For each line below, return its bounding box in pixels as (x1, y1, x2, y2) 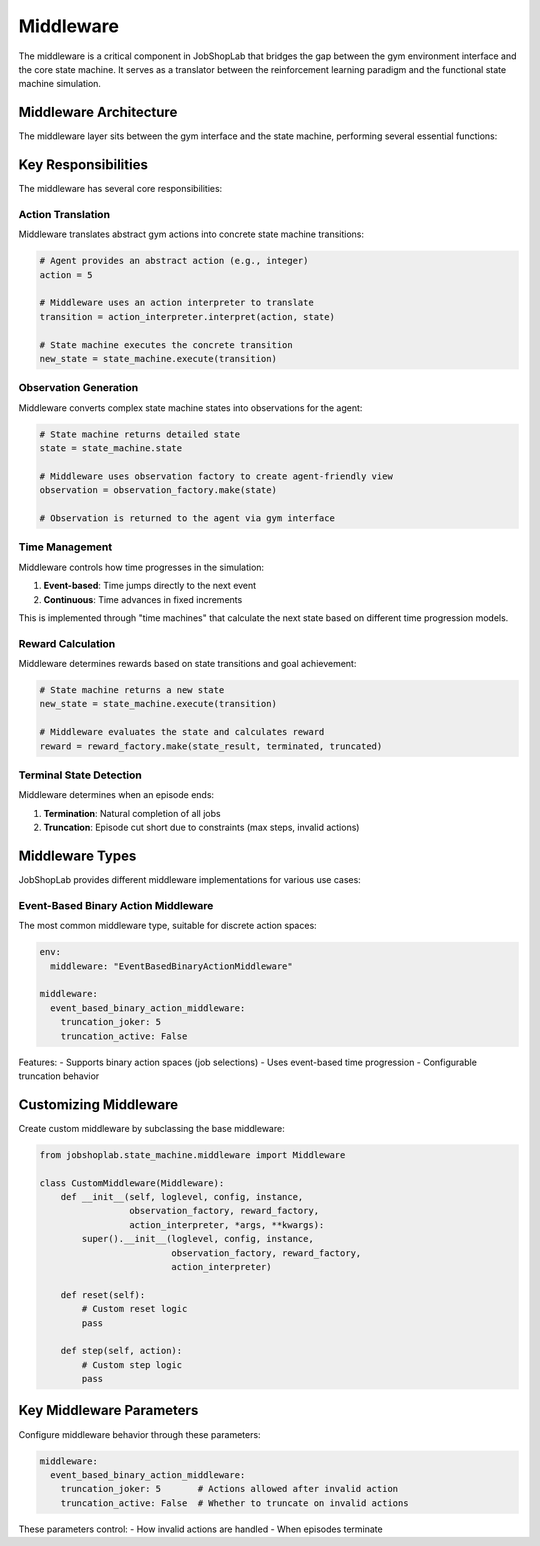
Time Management (18, 540, 113, 554)
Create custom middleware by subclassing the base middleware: (18, 1122, 285, 1134)
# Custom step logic (81, 1359, 183, 1370)
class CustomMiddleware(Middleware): (39, 1177, 225, 1189)
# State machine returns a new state (39, 685, 225, 696)
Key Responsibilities (18, 156, 149, 174)
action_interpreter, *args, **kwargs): (128, 1219, 325, 1230)
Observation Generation (18, 381, 139, 395)
